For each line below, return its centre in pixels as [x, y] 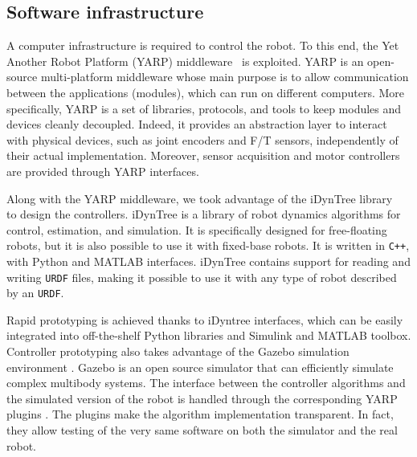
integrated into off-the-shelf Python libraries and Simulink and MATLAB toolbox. [209, 335]
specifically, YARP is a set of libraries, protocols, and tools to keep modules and [204, 108]
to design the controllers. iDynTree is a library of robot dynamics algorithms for [204, 214]
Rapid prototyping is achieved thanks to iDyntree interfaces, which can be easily [205, 319]
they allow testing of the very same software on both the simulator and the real [202, 430]
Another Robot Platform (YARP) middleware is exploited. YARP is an [185, 61]
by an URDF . [35, 293]
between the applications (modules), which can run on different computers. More [206, 92]
